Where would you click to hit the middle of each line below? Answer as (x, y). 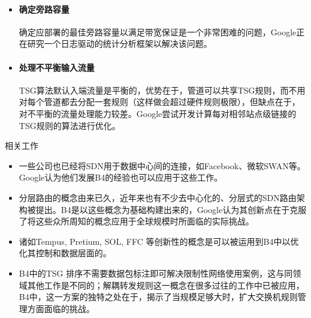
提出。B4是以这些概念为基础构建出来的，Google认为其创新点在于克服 (171, 209)
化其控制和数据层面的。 (65, 253)
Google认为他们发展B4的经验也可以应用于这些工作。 (121, 177)
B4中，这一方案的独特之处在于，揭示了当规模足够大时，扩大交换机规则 (158, 297)
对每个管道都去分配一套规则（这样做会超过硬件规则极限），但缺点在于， (159, 102)
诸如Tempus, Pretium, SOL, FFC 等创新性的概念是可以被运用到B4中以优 (159, 241)
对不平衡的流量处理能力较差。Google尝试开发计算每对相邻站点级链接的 (158, 113)
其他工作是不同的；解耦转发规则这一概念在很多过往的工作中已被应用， (166, 285)
